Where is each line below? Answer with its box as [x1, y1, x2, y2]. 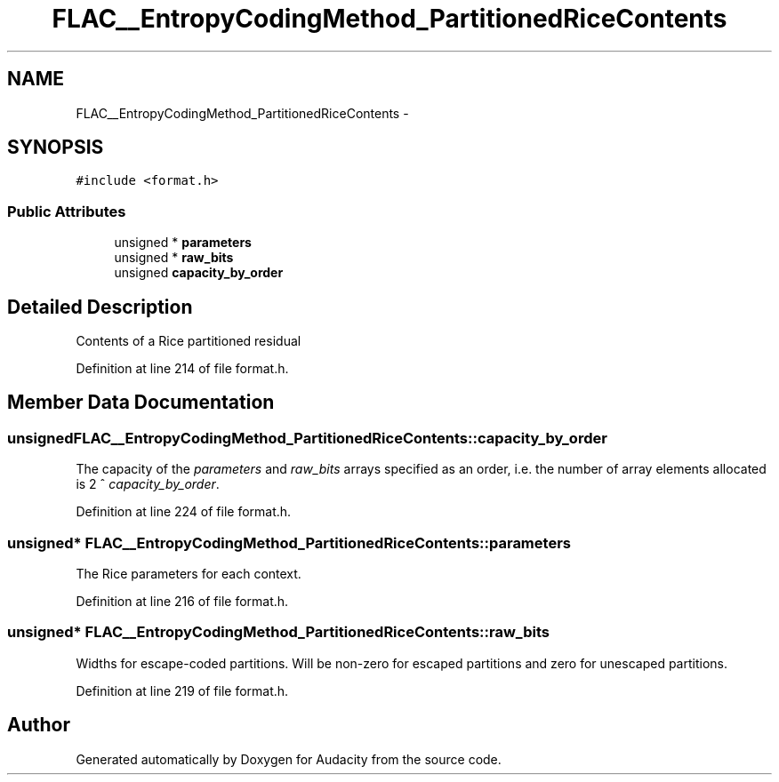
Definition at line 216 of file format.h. [76, 594, 289, 609]
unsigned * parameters [114, 235, 252, 251]
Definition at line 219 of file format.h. [76, 682, 289, 698]
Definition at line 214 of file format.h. [76, 361, 289, 377]
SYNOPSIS [7, 136, 104, 159]
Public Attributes [7, 202, 126, 220]
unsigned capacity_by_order [114, 265, 284, 281]
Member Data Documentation [7, 391, 275, 414]
